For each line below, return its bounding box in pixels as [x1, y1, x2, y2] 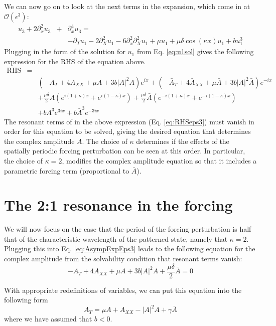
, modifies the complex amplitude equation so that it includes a [62, 155, 257, 166]
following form [4, 294, 48, 305]
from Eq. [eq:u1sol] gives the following [136, 46, 254, 57]
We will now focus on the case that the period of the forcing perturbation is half [4, 224, 251, 234]
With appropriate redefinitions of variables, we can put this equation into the [4, 284, 242, 295]
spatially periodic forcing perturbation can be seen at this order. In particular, [4, 145, 245, 156]
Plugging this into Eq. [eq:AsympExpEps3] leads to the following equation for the [4, 243, 255, 254]
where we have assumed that [4, 313, 92, 324]
